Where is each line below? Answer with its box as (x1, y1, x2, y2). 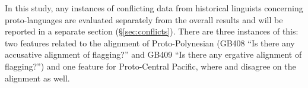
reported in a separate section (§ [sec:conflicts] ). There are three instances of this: (5, 25, 299, 37)
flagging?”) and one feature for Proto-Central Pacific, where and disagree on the (5, 59, 296, 72)
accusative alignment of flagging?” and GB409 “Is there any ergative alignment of (5, 48, 302, 61)
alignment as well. (5, 71, 70, 84)
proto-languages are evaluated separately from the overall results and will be (5, 13, 283, 26)
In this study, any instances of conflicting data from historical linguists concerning (5, 2, 303, 14)
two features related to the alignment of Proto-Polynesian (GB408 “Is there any (5, 36, 295, 49)
